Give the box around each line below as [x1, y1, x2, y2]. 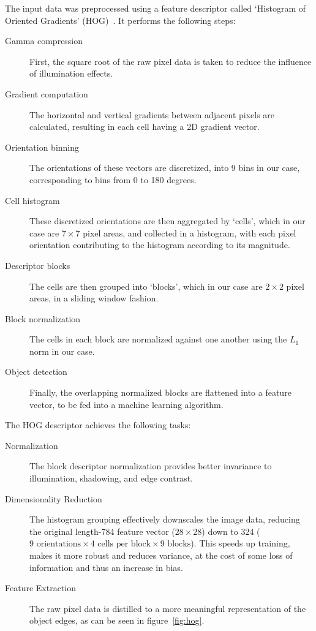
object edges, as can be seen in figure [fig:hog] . [29, 614, 205, 627]
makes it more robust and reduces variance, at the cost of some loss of [29, 549, 293, 561]
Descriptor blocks [5, 259, 70, 271]
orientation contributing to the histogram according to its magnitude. [29, 238, 290, 251]
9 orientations [29, 540, 81, 549]
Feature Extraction [5, 581, 76, 594]
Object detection [5, 365, 67, 378]
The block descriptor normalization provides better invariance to [29, 459, 272, 472]
